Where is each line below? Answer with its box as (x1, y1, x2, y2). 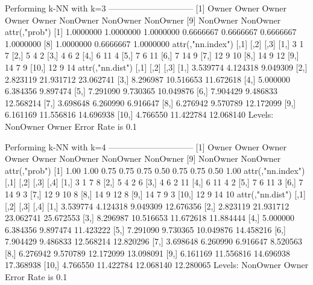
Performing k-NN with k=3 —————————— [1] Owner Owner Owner (5, 2, 287, 14)
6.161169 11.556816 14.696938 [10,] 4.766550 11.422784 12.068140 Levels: (5, 108, 274, 121)
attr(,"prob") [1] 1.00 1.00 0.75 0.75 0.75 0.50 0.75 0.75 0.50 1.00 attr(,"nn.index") (5, 164, 305, 176)
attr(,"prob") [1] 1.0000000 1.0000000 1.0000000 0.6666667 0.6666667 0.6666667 (5, 25, 297, 38)
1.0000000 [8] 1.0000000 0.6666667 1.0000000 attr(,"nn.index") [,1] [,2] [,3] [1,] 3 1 (5, 37, 304, 50)
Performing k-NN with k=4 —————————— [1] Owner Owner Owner (5, 140, 287, 153)
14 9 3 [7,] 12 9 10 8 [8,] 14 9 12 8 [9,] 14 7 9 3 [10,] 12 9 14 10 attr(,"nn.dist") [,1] (5, 187, 306, 200)
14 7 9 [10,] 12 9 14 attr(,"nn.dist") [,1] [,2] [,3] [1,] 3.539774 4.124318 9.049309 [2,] (5, 60, 308, 73)
